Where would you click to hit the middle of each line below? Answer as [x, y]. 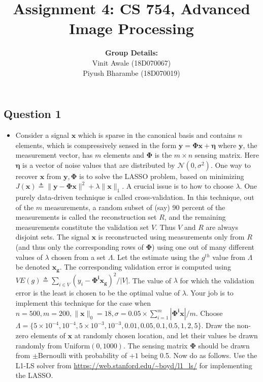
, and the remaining [195, 217]
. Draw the [218, 325]
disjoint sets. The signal [52, 237]
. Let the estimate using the [156, 257]
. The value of [150, 280]
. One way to [231, 165]
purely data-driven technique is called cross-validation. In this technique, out [135, 197]
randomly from [39, 345]
